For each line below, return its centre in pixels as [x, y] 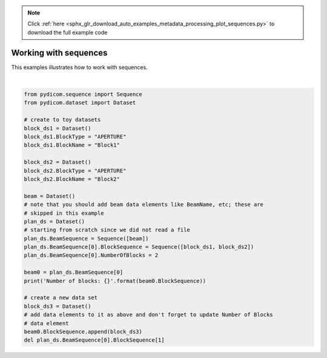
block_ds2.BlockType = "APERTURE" [75, 171]
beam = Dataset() [50, 196]
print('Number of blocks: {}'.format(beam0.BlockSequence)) [115, 281]
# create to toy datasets [62, 120]
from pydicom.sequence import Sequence [83, 94]
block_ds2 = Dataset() [58, 162]
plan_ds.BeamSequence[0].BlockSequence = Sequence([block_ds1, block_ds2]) [139, 247]
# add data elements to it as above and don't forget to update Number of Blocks [149, 315]
